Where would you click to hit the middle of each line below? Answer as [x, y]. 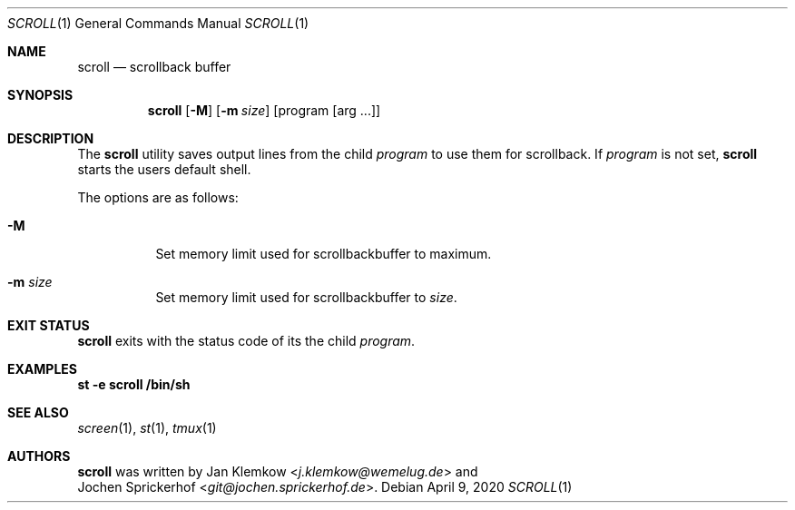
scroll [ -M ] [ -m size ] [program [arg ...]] [264, 110]
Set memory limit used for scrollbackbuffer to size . [306, 297]
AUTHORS [39, 456]
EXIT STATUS [49, 325]
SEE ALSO [38, 412]
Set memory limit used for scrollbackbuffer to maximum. [324, 254]
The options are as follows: [158, 197]
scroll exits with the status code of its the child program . [246, 341]
